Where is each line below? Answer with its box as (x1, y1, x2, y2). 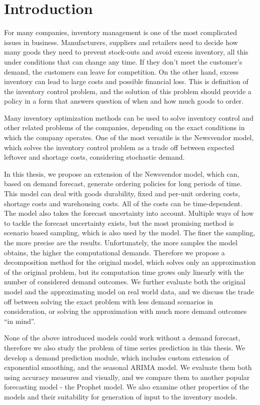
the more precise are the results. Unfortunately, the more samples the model (4, 237, 237, 247)
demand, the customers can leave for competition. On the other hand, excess (4, 66, 239, 77)
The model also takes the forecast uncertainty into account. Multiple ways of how (4, 208, 254, 218)
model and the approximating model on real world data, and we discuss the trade (4, 286, 254, 296)
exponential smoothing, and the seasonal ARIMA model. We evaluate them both (4, 362, 252, 372)
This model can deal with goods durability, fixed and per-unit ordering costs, (4, 188, 240, 199)
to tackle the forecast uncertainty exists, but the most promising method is (4, 217, 234, 228)
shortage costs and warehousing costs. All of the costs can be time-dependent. (4, 198, 242, 208)
